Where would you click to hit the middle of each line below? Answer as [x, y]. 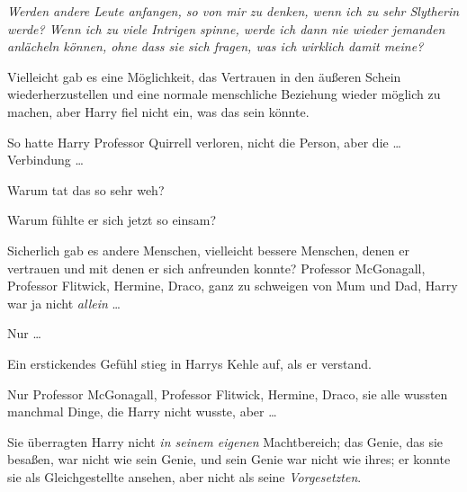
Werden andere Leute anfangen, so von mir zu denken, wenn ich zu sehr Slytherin [233, 11]
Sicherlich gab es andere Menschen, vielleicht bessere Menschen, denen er [208, 250]
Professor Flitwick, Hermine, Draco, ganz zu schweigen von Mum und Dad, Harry [233, 286]
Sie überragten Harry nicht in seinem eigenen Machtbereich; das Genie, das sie [225, 441]
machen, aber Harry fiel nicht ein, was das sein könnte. [158, 111]
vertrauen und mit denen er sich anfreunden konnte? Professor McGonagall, [216, 268]
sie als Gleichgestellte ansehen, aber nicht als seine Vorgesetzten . [184, 476]
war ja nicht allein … [64, 303]
